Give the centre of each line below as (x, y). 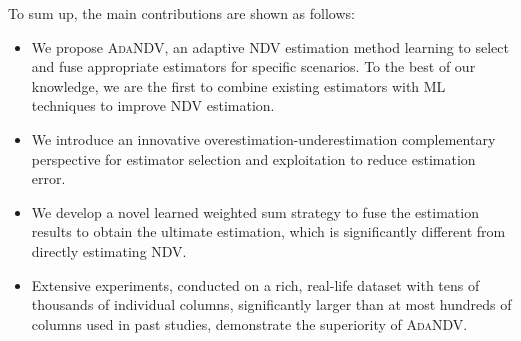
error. (48, 178)
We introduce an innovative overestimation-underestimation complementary (263, 138)
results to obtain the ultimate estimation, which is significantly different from (268, 231)
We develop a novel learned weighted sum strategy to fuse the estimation (255, 211)
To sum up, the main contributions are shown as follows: (181, 13)
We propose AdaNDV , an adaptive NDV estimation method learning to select (270, 46)
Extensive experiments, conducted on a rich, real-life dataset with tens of (255, 284)
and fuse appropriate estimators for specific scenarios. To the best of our (253, 66)
